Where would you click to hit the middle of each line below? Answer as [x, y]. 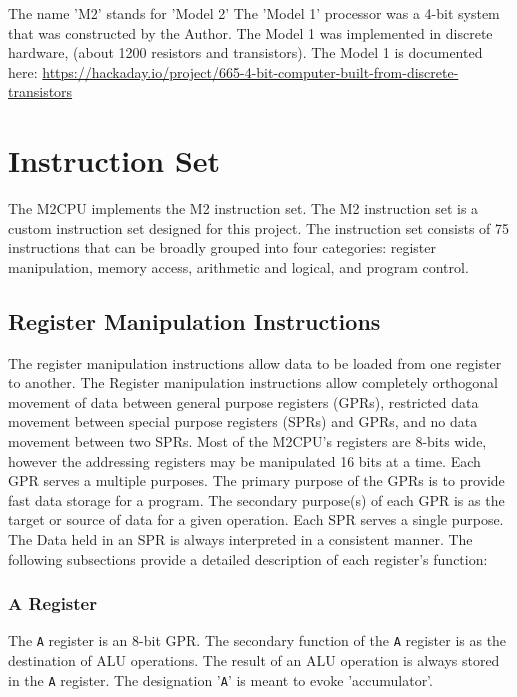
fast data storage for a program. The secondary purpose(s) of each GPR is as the [256, 499]
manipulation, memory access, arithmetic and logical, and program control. [238, 266]
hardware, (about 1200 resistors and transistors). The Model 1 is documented [245, 52]
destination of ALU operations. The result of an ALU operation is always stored [254, 660]
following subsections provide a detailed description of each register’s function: [248, 558]
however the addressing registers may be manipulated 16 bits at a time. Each [244, 460]
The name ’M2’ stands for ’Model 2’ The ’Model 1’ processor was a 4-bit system [254, 13]
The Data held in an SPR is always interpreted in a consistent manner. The [240, 539]
